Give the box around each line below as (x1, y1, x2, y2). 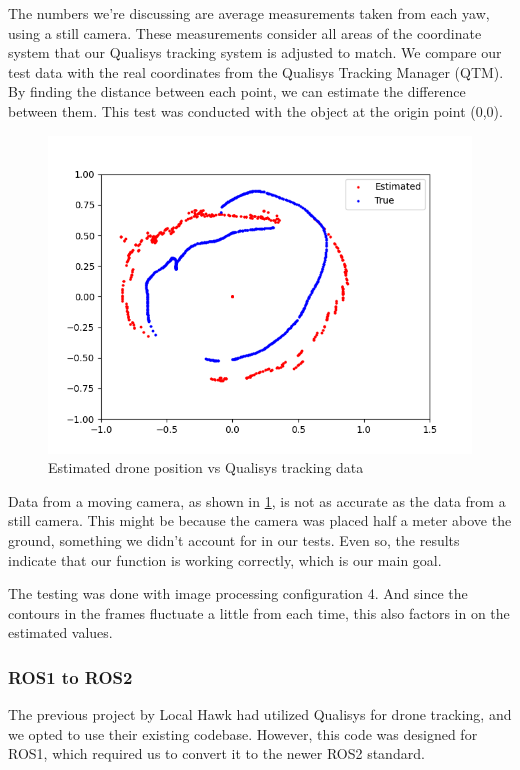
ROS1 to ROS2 (8, 664, 133, 689)
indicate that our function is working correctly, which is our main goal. (8, 549, 442, 570)
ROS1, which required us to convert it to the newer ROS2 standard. (8, 743, 425, 764)
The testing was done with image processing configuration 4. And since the (8, 583, 468, 604)
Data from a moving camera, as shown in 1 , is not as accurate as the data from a (8, 490, 506, 511)
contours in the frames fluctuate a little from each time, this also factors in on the (8, 602, 510, 623)
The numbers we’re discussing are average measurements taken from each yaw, (8, 3, 490, 23)
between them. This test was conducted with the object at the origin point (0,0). (8, 100, 503, 121)
